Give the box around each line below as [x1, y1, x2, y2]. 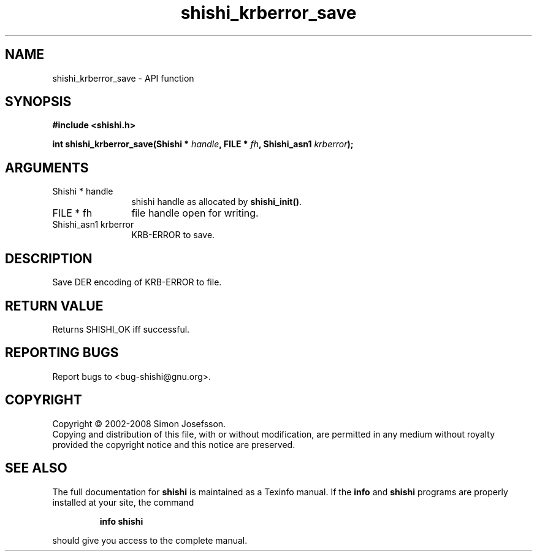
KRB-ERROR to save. [131, 230, 215, 241]
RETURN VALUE [5, 298, 104, 314]
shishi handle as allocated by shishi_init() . [131, 196, 302, 207]
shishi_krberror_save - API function [52, 72, 194, 83]
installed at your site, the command [52, 496, 194, 508]
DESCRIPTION [5, 250, 93, 266]
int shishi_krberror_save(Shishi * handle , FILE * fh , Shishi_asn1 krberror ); [52, 139, 354, 150]
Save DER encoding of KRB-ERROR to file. [52, 277, 222, 288]
